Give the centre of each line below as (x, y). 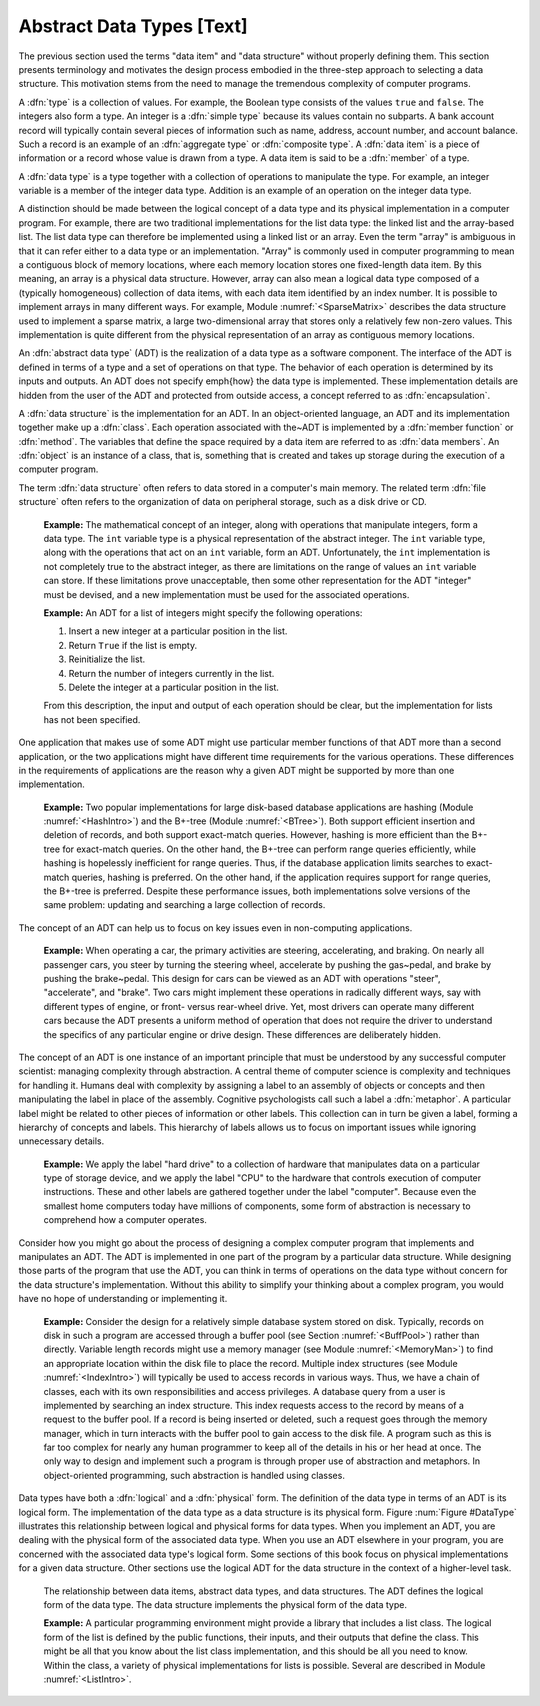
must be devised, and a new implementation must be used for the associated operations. (226, 594)
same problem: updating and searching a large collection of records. (184, 905)
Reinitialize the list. (107, 659)
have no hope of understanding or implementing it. (123, 1299)
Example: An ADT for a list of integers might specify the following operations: (203, 613)
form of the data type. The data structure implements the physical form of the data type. (225, 1604)
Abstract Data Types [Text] (133, 26)
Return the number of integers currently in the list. (171, 673)
